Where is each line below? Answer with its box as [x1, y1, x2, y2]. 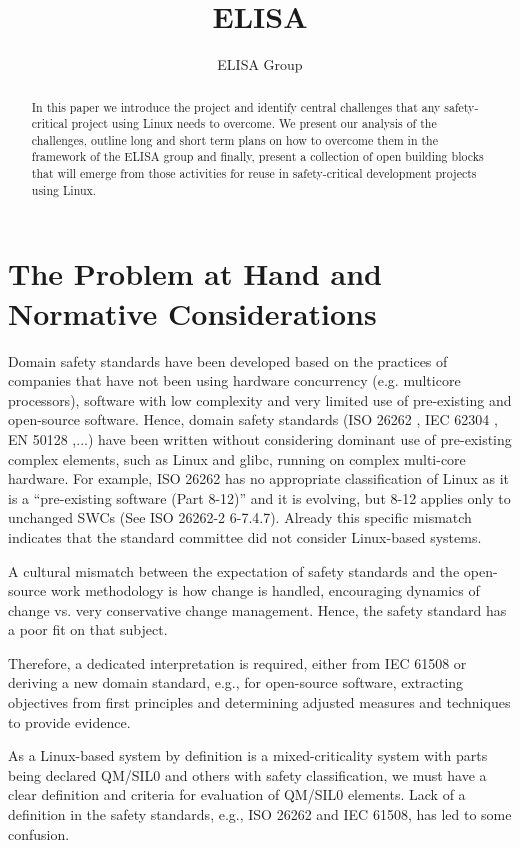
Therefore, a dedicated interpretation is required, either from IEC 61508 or [8, 652, 467, 673]
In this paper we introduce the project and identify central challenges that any [31, 98, 441, 115]
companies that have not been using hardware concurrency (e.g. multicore [8, 370, 461, 391]
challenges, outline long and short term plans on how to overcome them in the [31, 131, 439, 148]
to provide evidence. [8, 711, 131, 732]
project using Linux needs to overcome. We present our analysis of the [71, 115, 437, 132]
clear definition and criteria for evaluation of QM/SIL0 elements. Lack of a [8, 784, 466, 805]
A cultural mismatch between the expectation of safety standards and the [8, 560, 460, 581]
